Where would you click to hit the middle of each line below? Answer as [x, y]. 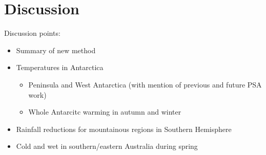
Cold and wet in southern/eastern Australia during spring [107, 146]
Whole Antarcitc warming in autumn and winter [105, 112]
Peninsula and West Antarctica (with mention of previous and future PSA [145, 84]
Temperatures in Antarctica [60, 67]
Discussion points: [32, 33]
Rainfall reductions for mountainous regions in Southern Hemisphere [124, 129]
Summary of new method [56, 50]
